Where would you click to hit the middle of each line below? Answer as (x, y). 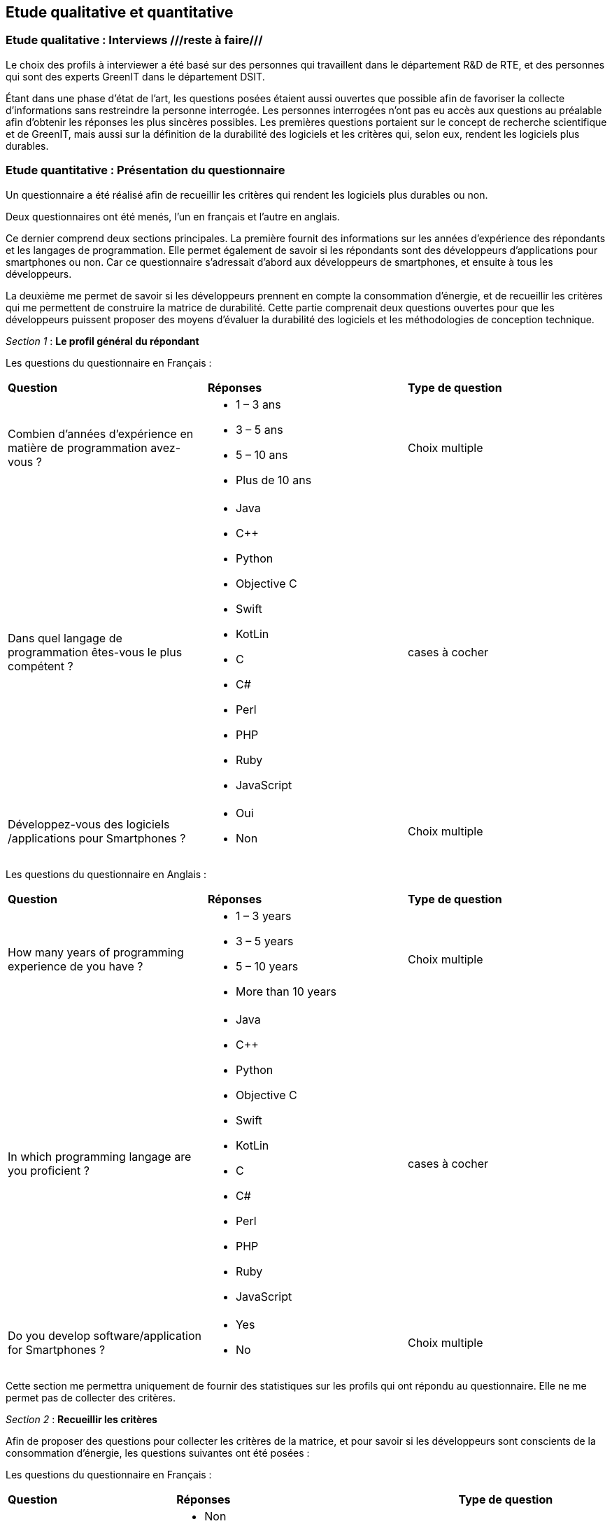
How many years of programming (96, 952)
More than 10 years (286, 991)
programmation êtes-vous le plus (95, 652)
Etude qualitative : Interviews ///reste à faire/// (134, 40)
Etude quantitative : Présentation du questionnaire (145, 170)
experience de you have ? (76, 966)
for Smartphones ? (57, 1349)
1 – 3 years (263, 916)
